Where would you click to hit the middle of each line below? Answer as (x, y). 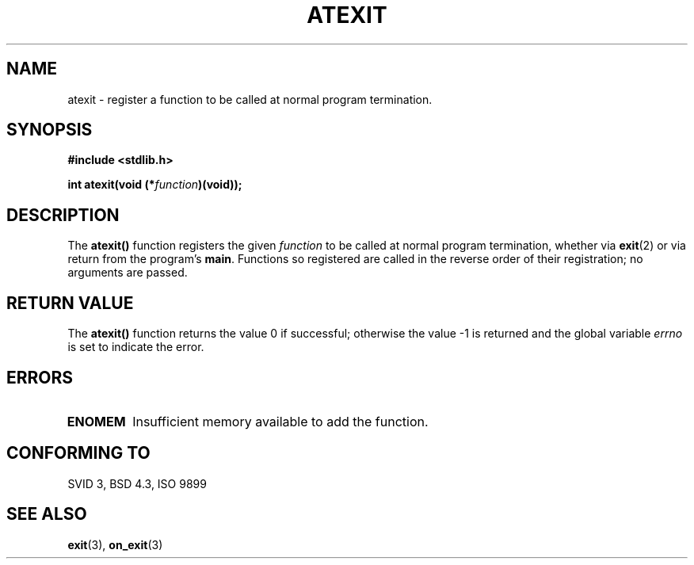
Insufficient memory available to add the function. (280, 421)
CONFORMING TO (78, 453)
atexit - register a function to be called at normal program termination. (250, 99)
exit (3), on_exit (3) (115, 544)
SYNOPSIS (50, 130)
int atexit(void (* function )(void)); (155, 185)
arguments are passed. (128, 273)
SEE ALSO (47, 514)
